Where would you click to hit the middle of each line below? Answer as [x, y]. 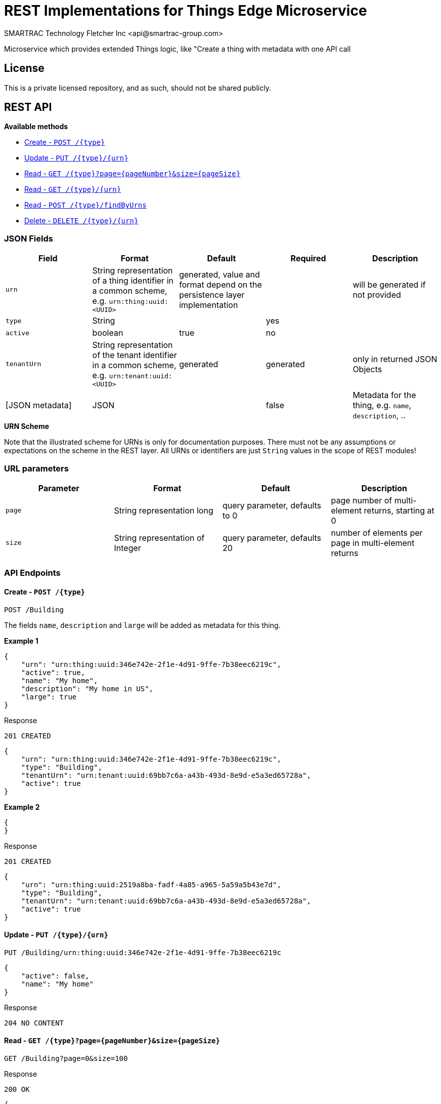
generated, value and [219, 274]
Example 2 [22, 807]
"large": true [49, 697]
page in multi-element [373, 543]
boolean [108, 333]
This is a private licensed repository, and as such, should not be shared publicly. [138, 88]
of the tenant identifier [135, 355]
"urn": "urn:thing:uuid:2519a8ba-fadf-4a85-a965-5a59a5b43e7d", [151, 884]
